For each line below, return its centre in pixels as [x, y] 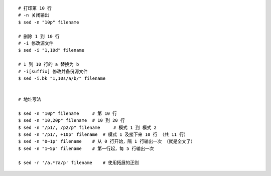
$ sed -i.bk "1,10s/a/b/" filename [62, 78]
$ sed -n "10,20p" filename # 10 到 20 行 [72, 121]
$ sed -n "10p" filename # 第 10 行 [68, 113]
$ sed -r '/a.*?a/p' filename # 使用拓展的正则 [79, 162]
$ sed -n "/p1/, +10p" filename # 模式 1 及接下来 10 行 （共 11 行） [103, 135]
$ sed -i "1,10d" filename [51, 50]
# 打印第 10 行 [35, 8]
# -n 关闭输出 [34, 15]
